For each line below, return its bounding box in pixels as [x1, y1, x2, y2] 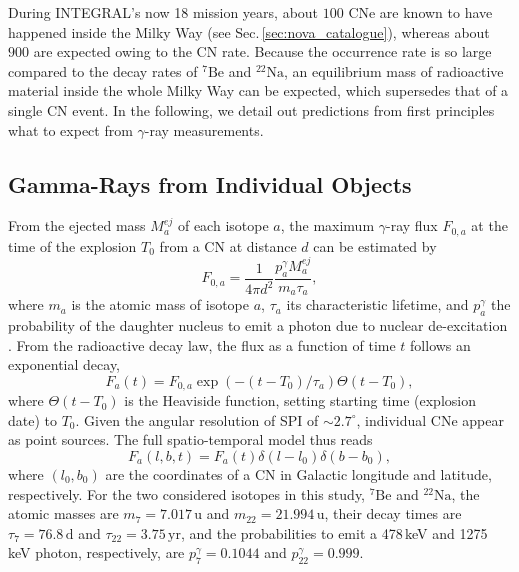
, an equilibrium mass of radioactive [284, 60, 504, 81]
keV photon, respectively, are [8, 542, 185, 563]
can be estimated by [313, 235, 437, 256]
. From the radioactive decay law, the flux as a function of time [8, 334, 396, 355]
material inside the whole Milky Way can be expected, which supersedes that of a [8, 80, 509, 101]
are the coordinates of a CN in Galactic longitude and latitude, [105, 464, 492, 484]
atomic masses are [8, 503, 119, 524]
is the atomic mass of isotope [71, 294, 250, 315]
